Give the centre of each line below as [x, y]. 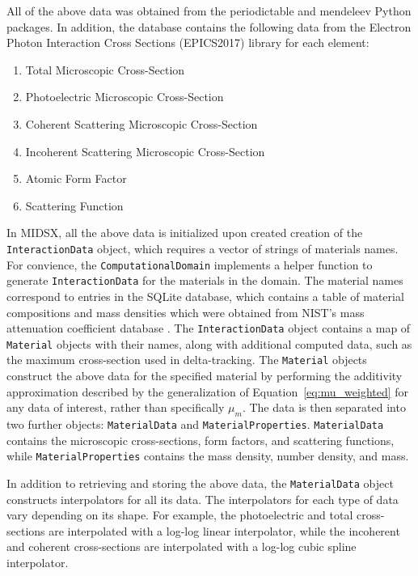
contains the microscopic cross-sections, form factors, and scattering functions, [201, 440]
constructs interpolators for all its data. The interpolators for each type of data [203, 499]
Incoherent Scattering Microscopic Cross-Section [145, 151]
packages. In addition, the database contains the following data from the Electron [209, 26]
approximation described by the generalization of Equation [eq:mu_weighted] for [208, 391]
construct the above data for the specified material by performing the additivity [205, 376]
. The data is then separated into [324, 407]
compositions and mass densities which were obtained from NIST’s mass [186, 312]
